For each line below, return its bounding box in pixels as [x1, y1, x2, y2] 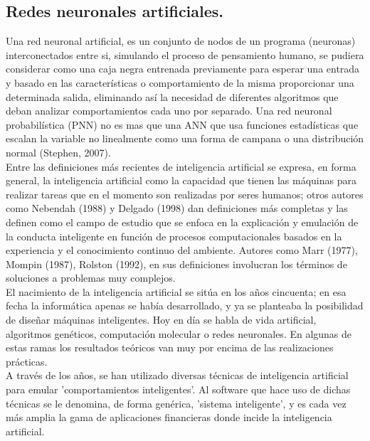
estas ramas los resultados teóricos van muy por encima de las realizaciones [6, 340, 334, 355]
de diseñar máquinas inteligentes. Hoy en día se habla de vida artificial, [6, 312, 317, 327]
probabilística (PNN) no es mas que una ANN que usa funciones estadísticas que [6, 117, 359, 132]
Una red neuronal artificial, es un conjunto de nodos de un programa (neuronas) [6, 33, 356, 48]
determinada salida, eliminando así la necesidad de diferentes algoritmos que [6, 89, 339, 104]
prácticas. [6, 354, 48, 368]
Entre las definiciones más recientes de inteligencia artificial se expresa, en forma [6, 159, 356, 174]
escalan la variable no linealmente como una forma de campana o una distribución [6, 131, 364, 146]
